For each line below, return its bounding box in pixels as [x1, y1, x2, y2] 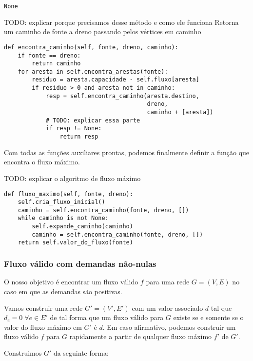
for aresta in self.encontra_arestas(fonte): [18, 68, 168, 75]
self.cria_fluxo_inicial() [18, 199, 105, 206]
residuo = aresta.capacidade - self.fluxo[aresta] [32, 76, 199, 83]
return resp [59, 133, 98, 140]
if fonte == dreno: [18, 52, 81, 59]
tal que [211, 302, 232, 313]
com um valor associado [132, 302, 203, 313]
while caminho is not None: [18, 215, 109, 222]
